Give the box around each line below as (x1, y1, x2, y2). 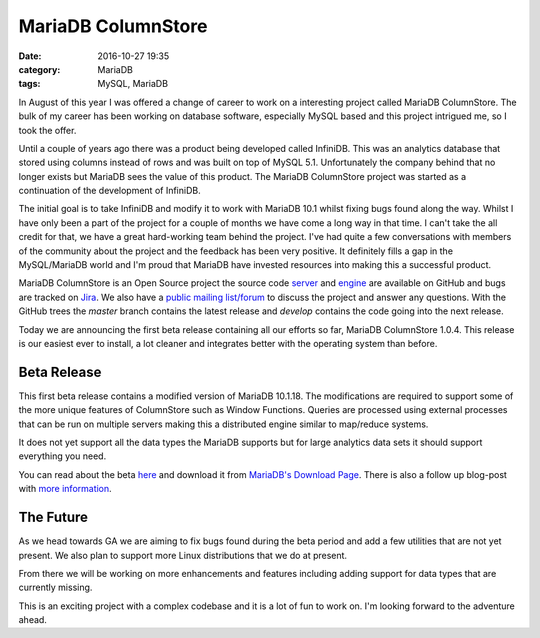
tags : (18, 78, 41, 90)
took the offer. (18, 124, 77, 136)
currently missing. (18, 581, 93, 594)
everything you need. (18, 450, 107, 462)
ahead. (18, 614, 47, 626)
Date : (18, 50, 42, 62)
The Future (18, 509, 89, 526)
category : (18, 63, 61, 75)
